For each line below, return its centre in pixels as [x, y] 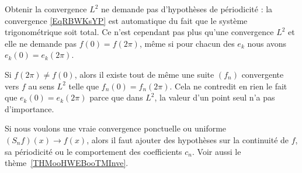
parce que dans [116, 97]
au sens [41, 86]
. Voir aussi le [217, 151]
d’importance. [29, 108]
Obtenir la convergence [46, 9]
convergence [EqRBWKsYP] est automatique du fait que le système [126, 20]
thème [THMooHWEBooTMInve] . [67, 163]
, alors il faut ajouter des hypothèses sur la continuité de [188, 139]
